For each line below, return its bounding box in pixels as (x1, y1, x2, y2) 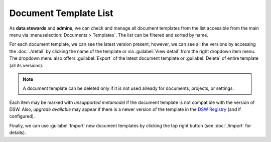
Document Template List (9, 8, 113, 19)
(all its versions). (9, 62, 44, 68)
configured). (9, 113, 35, 119)
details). (9, 129, 26, 135)
